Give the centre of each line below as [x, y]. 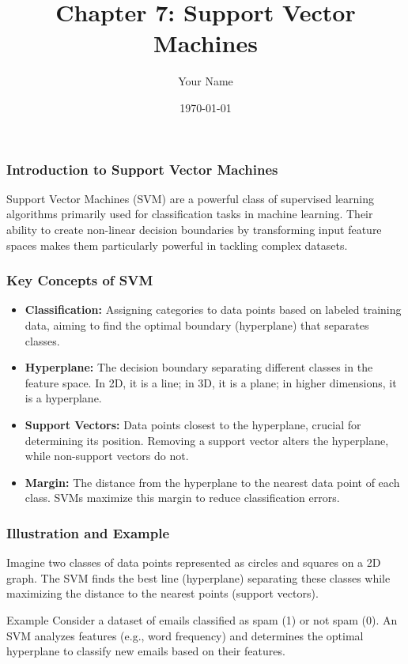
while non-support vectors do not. [107, 456]
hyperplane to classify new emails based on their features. [146, 651]
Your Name [206, 81]
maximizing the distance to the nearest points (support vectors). [162, 593]
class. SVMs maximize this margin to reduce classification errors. [182, 498]
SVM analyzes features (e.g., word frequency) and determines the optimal [185, 635]
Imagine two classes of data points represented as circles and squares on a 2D [194, 562]
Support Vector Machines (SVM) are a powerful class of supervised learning [190, 198]
